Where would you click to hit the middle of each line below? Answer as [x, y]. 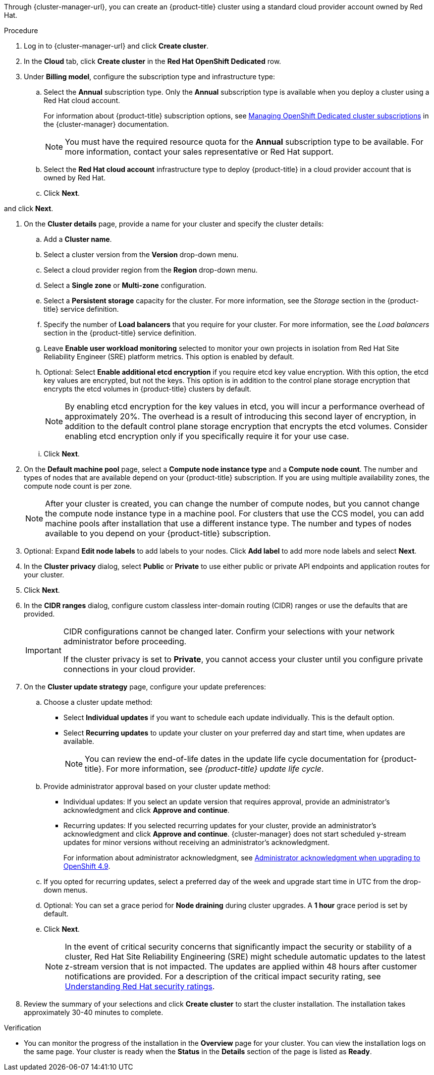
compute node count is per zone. [78, 486]
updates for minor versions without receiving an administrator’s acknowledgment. [197, 842]
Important [43, 650]
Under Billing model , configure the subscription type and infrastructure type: [150, 77]
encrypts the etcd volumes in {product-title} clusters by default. [148, 389]
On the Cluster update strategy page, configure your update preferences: [145, 687]
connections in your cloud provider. [129, 669]
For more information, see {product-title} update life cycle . [215, 769]
